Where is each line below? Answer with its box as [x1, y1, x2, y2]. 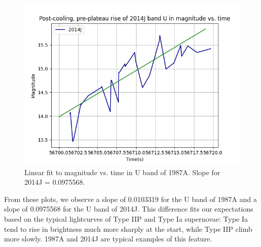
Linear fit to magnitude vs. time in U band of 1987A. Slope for [24, 167, 220, 177]
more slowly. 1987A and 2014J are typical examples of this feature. [4, 233, 212, 244]
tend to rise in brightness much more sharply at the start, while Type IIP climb [4, 223, 252, 234]
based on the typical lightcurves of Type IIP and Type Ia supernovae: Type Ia [4, 213, 248, 224]
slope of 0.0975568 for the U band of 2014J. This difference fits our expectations [4, 203, 253, 214]
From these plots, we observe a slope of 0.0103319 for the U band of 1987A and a [4, 193, 257, 204]
